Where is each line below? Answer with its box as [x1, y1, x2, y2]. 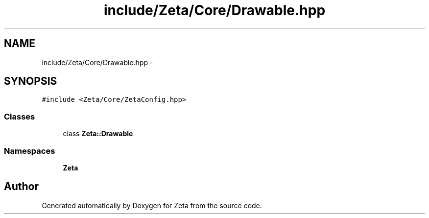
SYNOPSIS [4, 75, 57, 88]
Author [4, 180, 39, 193]
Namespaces [4, 145, 55, 156]
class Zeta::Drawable [63, 129, 133, 138]
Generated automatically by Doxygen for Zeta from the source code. [42, 201, 262, 210]
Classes [4, 111, 35, 121]
